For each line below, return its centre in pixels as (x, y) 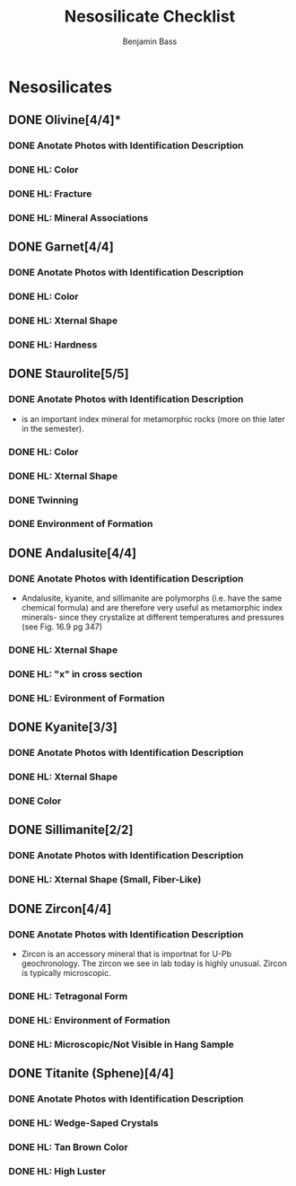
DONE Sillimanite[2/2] (71, 830)
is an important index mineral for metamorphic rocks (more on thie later (153, 418)
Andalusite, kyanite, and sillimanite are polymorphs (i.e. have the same (152, 598)
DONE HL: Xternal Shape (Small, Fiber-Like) (105, 880)
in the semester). (52, 428)
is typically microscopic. (66, 973)
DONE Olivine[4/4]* (65, 120)
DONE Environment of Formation (81, 524)
